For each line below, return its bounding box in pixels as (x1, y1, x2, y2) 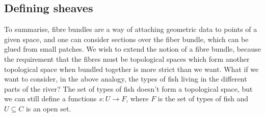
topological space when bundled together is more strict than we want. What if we (4, 63, 259, 74)
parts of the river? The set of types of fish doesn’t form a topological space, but (4, 83, 253, 94)
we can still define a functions (4, 93, 97, 104)
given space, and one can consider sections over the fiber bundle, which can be (4, 33, 249, 44)
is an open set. (25, 103, 71, 113)
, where (126, 93, 149, 104)
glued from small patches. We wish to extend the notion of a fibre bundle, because (4, 44, 261, 54)
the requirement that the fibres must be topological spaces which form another (4, 53, 250, 64)
